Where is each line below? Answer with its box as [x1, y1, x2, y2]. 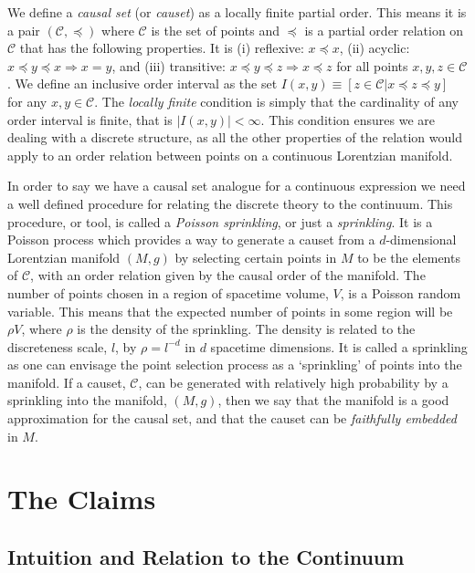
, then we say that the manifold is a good [217, 391, 449, 410]
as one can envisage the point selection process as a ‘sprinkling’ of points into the [7, 355, 462, 374]
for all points [336, 56, 408, 75]
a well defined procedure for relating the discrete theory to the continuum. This [7, 193, 453, 213]
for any [7, 91, 47, 110]
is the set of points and [151, 20, 280, 39]
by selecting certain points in [174, 247, 337, 266]
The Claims [7, 480, 156, 517]
